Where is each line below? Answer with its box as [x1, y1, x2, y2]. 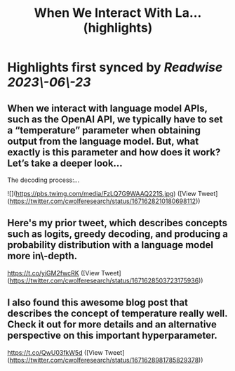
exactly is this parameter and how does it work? [7, 146, 221, 158]
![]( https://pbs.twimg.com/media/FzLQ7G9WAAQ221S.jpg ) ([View [7, 190, 196, 197]
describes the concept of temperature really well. [7, 308, 228, 320]
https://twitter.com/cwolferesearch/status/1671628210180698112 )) [9, 197, 201, 205]
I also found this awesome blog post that [7, 297, 188, 308]
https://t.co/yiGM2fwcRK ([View [7, 268, 100, 277]
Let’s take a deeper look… [7, 157, 123, 169]
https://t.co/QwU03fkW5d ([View [7, 348, 103, 356]
